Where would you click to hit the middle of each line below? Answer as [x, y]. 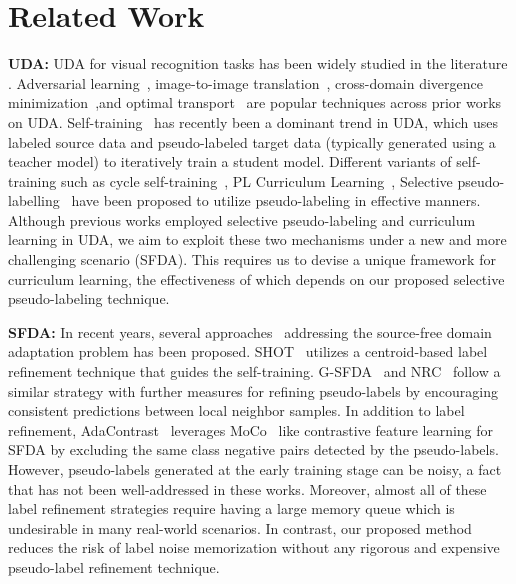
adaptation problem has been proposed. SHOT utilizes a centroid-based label [248, 351]
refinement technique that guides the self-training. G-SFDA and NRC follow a [254, 371]
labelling [34, 200]
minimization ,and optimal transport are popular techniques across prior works [255, 102]
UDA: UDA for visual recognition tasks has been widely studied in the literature [258, 63]
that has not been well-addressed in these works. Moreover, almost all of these [247, 488]
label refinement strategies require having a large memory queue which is [231, 508]
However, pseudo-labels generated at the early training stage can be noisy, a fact [255, 469]
